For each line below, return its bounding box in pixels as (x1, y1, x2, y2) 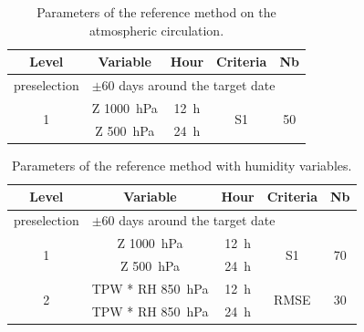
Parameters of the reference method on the (36, 3, 276, 21)
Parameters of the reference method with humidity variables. (12, 155, 352, 174)
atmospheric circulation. (88, 20, 224, 39)
